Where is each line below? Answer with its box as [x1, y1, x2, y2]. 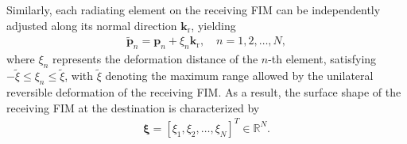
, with [64, 67, 94, 84]
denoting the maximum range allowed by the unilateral [105, 67, 374, 84]
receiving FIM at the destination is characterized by [6, 99, 260, 116]
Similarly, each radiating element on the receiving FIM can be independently [6, 2, 381, 17]
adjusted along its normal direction [6, 17, 177, 33]
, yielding [191, 17, 236, 33]
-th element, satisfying [268, 51, 377, 67]
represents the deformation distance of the [52, 51, 258, 67]
